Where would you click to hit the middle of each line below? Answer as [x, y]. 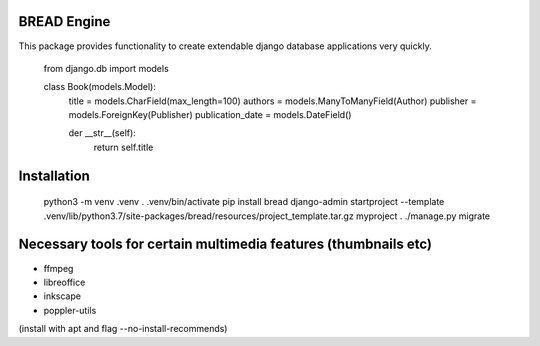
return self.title [123, 147]
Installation [54, 175]
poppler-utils [70, 310]
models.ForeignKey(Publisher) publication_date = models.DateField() [210, 115]
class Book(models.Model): [100, 87]
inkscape [62, 296]
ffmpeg [58, 268]
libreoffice [64, 282]
